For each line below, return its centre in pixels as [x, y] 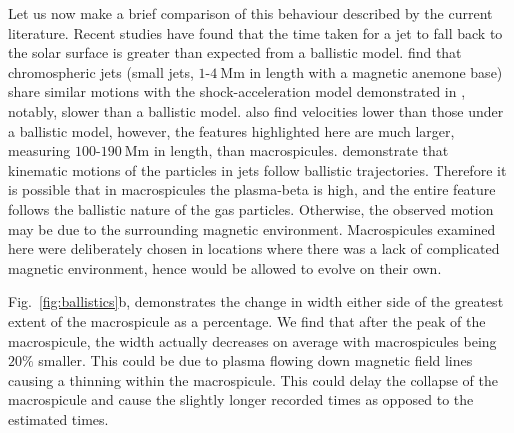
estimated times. [58, 418]
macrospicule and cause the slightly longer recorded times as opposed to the [241, 399]
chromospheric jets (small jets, [101, 71]
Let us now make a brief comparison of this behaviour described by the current [250, 13]
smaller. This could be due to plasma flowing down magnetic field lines [255, 360]
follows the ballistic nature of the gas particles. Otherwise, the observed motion [251, 208]
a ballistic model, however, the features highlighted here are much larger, [231, 130]
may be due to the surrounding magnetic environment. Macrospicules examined [252, 228]
